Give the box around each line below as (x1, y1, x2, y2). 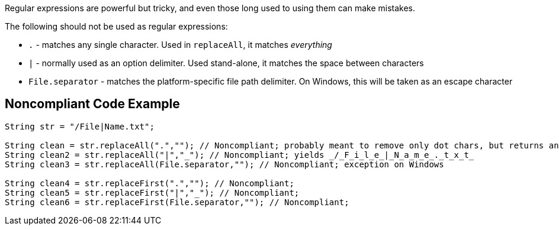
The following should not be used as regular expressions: (5, 21, 228, 31)
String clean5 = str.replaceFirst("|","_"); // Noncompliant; (5, 187, 300, 197)
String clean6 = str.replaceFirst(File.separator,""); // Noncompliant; (5, 197, 349, 207)
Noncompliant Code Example (5, 96, 180, 112)
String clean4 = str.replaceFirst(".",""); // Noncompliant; (5, 178, 294, 188)
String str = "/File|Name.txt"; (5, 121, 155, 131)
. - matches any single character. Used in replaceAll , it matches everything (28, 40, 332, 50)
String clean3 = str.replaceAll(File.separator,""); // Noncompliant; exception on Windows (5, 159, 444, 169)
